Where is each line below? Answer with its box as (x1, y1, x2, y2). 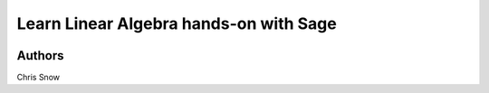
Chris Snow (16, 72, 61, 83)
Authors (16, 48, 64, 63)
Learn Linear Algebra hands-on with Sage (16, 14, 337, 33)
